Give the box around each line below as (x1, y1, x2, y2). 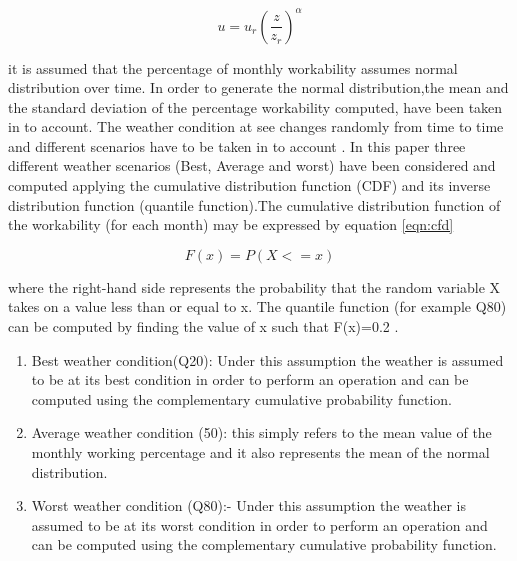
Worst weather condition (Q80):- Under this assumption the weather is (31, 495, 466, 516)
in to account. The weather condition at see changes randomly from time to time (8, 116, 504, 137)
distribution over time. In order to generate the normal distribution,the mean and (8, 77, 509, 98)
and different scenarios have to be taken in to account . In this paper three (8, 135, 466, 156)
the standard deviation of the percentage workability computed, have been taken (8, 96, 503, 117)
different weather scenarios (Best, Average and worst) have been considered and (8, 155, 496, 176)
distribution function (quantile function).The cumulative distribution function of (8, 194, 501, 215)
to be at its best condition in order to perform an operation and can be (31, 369, 469, 390)
